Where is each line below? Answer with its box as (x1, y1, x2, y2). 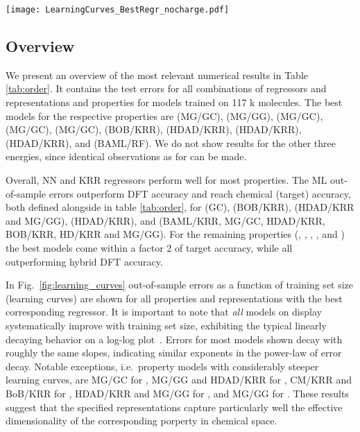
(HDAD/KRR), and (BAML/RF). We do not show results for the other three (6, 135, 336, 150)
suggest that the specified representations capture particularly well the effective (6, 399, 343, 414)
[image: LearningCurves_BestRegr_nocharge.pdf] (6, 5, 230, 15)
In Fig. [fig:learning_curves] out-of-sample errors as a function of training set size (6, 277, 354, 292)
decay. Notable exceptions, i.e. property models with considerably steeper (6, 358, 319, 373)
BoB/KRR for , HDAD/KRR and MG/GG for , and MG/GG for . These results (6, 386, 349, 400)
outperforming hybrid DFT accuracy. (6, 254, 163, 268)
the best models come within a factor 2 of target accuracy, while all (6, 240, 293, 254)
